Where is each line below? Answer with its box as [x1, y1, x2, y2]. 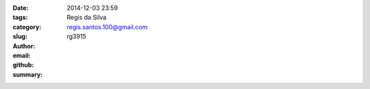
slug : [12, 33, 27, 41]
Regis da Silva [66, 14, 107, 22]
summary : [12, 70, 43, 78]
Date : [12, 4, 29, 12]
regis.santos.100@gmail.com [66, 22, 148, 31]
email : [12, 51, 31, 59]
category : [12, 22, 42, 31]
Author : [12, 41, 36, 50]
